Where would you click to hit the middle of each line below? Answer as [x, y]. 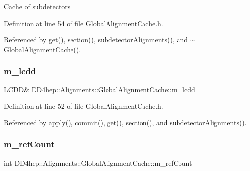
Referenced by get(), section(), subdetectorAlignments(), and [96, 40]
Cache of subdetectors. [38, 6]
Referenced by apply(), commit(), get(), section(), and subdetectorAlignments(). [125, 122]
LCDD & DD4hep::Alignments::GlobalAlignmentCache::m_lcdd [100, 89]
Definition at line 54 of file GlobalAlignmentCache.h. [84, 23]
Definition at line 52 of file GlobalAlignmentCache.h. [84, 106]
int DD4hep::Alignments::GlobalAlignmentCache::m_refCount [98, 162]
